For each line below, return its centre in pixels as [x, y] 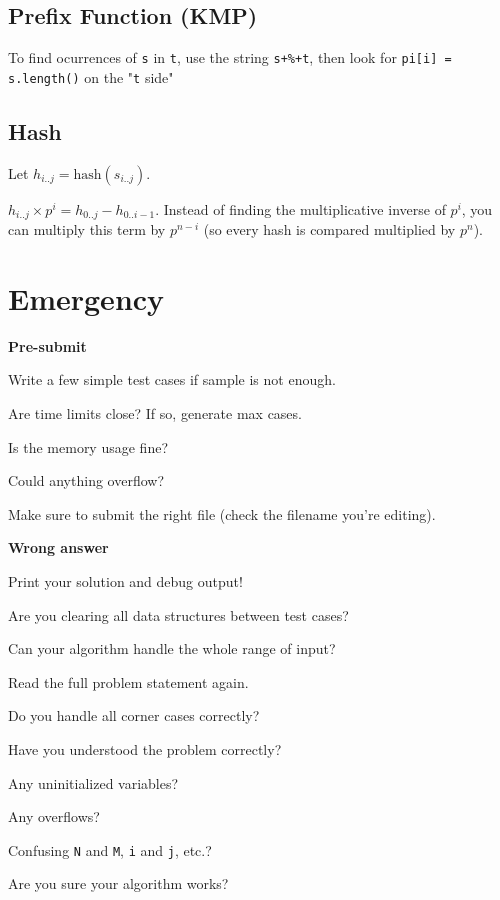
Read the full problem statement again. [128, 681]
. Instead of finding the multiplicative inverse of [300, 208]
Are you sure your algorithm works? [118, 883]
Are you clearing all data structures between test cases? [178, 614]
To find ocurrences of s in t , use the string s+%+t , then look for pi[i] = [230, 57]
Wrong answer [58, 547]
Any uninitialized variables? [93, 782]
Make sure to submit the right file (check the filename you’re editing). [222, 513]
